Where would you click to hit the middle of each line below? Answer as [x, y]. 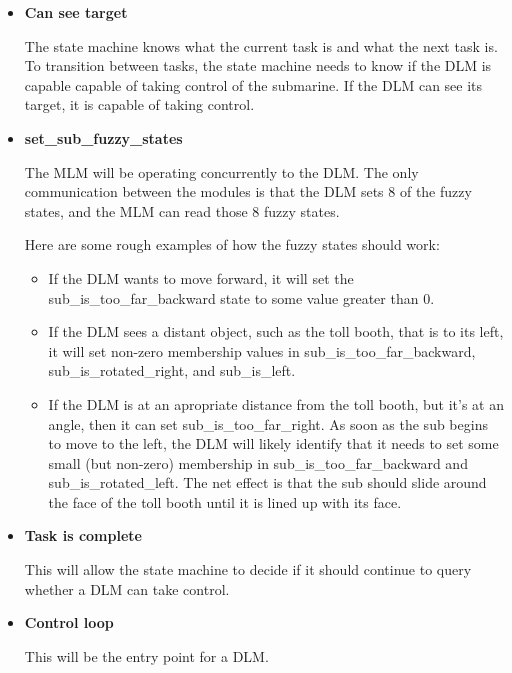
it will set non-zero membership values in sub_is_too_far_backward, [262, 350]
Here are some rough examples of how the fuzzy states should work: [232, 244]
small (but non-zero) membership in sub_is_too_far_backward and [258, 462]
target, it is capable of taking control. [139, 104]
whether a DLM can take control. [127, 588]
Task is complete [83, 535]
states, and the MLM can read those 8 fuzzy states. [182, 210]
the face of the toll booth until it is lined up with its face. [225, 501]
